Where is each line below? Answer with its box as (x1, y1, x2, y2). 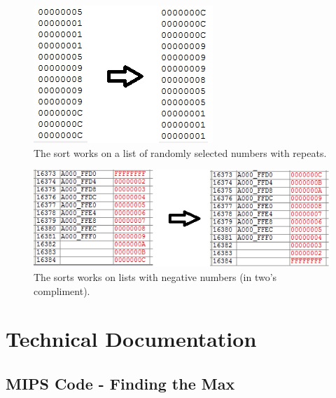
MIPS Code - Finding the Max (6, 372, 235, 394)
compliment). (34, 283, 90, 298)
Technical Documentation (6, 324, 257, 353)
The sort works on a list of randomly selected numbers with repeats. (34, 145, 327, 160)
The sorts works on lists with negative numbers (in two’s (34, 269, 277, 284)
